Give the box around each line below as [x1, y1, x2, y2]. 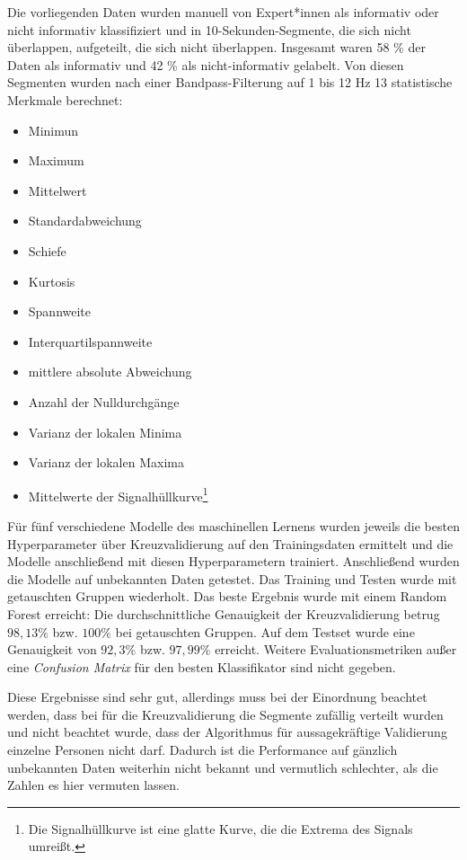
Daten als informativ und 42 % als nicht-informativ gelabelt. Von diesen [7, 55, 404, 74]
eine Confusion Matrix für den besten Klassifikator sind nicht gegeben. [7, 657, 396, 676]
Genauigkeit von [7, 640, 97, 659]
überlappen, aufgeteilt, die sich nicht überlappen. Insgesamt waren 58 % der [7, 38, 426, 57]
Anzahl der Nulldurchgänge [28, 392, 180, 411]
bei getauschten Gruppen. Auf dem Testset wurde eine [115, 622, 415, 641]
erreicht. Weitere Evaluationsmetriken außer [215, 640, 457, 659]
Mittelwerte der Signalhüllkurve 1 [28, 483, 208, 505]
